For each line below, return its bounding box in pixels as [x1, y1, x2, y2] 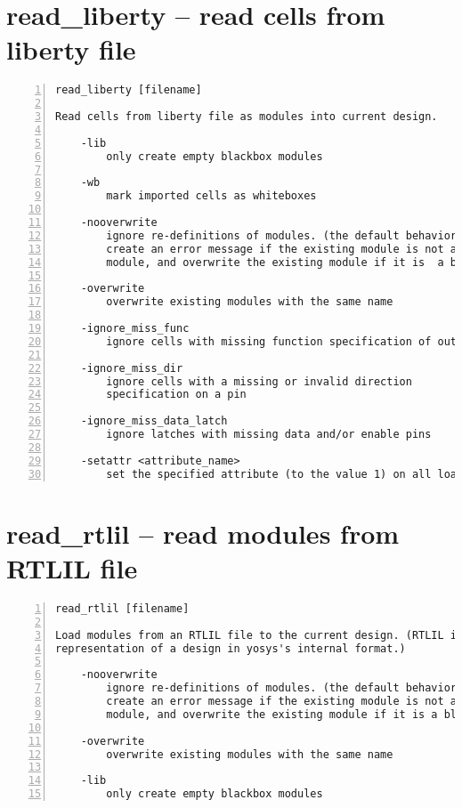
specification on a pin [106, 388, 247, 401]
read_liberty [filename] [55, 84, 202, 97]
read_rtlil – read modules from [6, 514, 400, 551]
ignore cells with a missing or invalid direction [106, 375, 412, 388]
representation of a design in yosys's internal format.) [55, 642, 406, 655]
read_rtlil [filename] [55, 602, 190, 615]
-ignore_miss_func [80, 322, 190, 335]
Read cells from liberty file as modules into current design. [55, 110, 438, 124]
